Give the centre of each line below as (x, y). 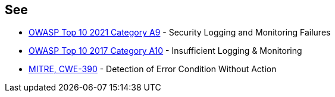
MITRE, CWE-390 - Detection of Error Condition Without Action (153, 69)
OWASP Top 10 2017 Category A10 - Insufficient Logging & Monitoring (165, 51)
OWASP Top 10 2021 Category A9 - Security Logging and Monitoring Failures (180, 33)
